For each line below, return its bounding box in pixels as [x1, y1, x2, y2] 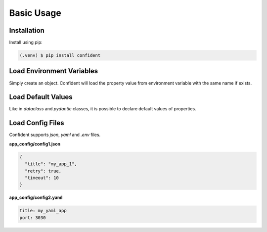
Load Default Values [9, 93, 73, 101]
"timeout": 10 [25, 175, 59, 181]
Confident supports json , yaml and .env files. [9, 132, 101, 138]
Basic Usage [9, 7, 61, 18]
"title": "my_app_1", [25, 161, 78, 167]
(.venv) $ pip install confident [19, 52, 101, 58]
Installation [9, 26, 44, 35]
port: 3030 [19, 215, 46, 220]
